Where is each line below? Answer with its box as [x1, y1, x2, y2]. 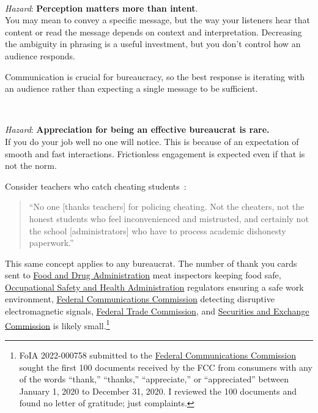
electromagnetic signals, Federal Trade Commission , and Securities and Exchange [5, 305, 309, 318]
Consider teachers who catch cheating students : [5, 179, 187, 192]
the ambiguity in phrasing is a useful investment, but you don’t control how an [5, 37, 301, 50]
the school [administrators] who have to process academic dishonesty [29, 224, 286, 237]
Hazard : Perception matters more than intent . [5, 1, 198, 14]
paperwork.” [29, 236, 74, 249]
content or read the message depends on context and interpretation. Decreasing [5, 25, 302, 38]
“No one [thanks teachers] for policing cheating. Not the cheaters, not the [29, 200, 305, 213]
